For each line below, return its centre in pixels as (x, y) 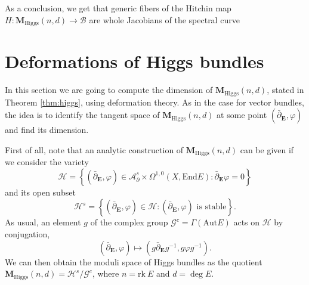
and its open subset (40, 192)
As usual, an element (43, 222)
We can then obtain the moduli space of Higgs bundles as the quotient (134, 261)
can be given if (267, 149)
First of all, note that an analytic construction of (94, 149)
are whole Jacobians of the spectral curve (164, 19)
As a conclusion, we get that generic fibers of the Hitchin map (118, 8)
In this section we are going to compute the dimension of (109, 90)
